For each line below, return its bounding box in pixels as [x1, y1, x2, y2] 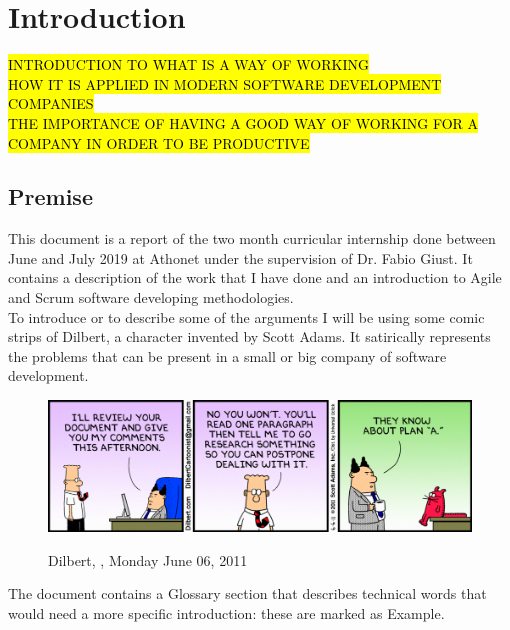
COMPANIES [8, 93, 94, 114]
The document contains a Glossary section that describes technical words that [8, 583, 487, 604]
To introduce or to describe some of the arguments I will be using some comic [8, 306, 485, 327]
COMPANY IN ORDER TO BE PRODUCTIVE [8, 132, 310, 153]
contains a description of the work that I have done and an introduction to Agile [8, 267, 502, 288]
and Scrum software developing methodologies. [8, 287, 294, 308]
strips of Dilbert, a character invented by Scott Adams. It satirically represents [8, 326, 491, 347]
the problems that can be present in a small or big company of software [8, 345, 447, 366]
